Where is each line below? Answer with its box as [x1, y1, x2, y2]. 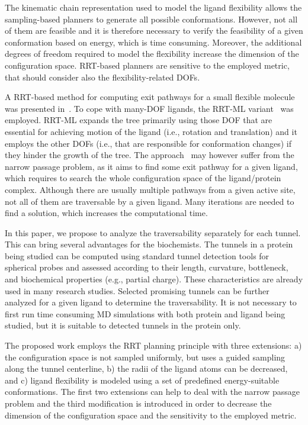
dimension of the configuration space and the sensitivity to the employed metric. [5, 408, 297, 421]
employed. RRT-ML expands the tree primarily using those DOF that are [5, 114, 272, 126]
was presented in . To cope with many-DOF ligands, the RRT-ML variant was [5, 102, 294, 114]
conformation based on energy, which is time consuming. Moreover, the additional [5, 36, 302, 48]
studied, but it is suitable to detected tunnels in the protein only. [5, 319, 241, 331]
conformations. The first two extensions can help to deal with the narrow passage [5, 385, 300, 398]
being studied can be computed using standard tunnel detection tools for [5, 249, 269, 262]
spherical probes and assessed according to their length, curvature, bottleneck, [5, 261, 288, 273]
